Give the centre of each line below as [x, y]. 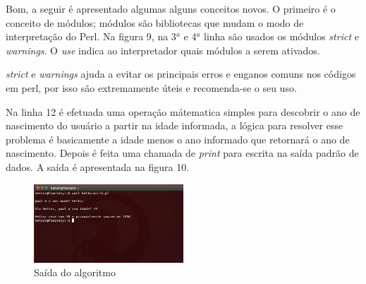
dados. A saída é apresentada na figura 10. [98, 166]
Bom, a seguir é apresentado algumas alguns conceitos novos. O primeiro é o [171, 8]
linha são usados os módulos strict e [281, 36]
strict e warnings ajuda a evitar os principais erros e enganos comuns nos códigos [181, 74]
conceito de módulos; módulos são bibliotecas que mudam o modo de [155, 22]
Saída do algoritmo [75, 272]
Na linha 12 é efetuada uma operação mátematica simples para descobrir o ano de [183, 111]
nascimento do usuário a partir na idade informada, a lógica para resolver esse [175, 125]
